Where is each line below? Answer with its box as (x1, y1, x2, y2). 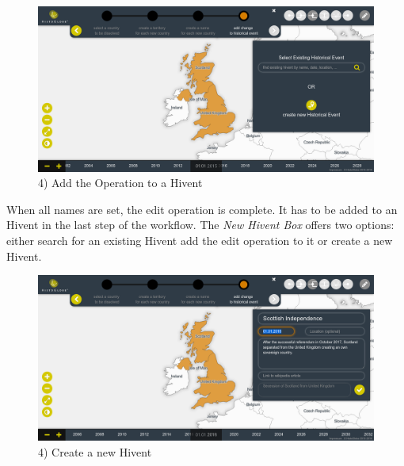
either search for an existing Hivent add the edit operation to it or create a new (6, 232, 393, 249)
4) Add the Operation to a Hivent (38, 174, 203, 191)
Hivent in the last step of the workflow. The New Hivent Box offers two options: (6, 216, 394, 233)
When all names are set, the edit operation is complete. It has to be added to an (6, 201, 398, 217)
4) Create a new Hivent (38, 443, 152, 460)
